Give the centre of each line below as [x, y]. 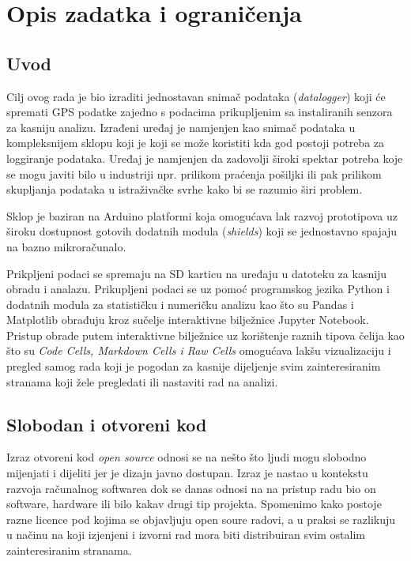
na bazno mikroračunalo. [66, 246]
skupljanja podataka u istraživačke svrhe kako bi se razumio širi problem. [185, 189]
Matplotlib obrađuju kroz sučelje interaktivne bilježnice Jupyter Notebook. [188, 320]
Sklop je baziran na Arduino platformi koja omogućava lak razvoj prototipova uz [202, 215]
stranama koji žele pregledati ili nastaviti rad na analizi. [142, 381]
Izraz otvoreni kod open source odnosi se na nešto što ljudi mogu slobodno [187, 457]
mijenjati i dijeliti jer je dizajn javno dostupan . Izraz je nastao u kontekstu [187, 473]
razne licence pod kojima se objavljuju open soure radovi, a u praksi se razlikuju [201, 519]
